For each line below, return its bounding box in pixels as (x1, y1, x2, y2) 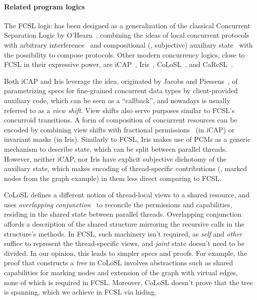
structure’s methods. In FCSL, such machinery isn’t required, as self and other (4, 228, 242, 239)
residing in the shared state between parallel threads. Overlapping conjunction (4, 209, 242, 219)
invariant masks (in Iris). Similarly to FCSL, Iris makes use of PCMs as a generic (4, 134, 251, 144)
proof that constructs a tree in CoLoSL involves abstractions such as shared (4, 257, 233, 268)
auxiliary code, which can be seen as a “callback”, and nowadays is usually (4, 95, 230, 105)
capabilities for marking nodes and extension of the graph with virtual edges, (4, 267, 238, 278)
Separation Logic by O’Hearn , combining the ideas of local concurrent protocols (4, 30, 250, 40)
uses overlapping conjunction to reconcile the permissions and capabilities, (4, 199, 232, 209)
